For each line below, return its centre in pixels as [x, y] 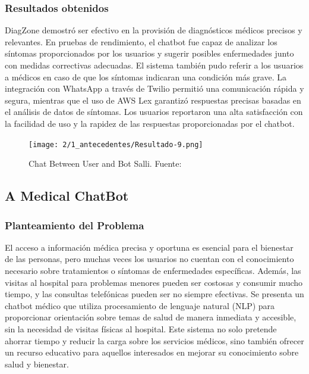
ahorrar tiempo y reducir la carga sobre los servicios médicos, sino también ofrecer [154, 340]
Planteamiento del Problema [75, 225]
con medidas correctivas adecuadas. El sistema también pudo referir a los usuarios [154, 65]
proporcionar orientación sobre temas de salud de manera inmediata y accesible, [151, 317]
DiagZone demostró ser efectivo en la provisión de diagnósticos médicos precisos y [154, 30]
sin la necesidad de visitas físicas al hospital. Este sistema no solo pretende [141, 328]
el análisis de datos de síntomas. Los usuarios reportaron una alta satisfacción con [154, 112]
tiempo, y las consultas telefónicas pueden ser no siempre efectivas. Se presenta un [154, 294]
